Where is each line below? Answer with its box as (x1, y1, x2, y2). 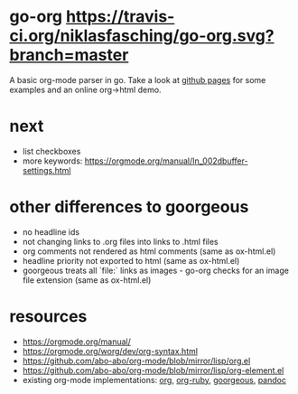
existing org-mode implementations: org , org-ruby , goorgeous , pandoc (22, 374, 287, 385)
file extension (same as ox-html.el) (22, 274, 152, 286)
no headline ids (22, 226, 79, 237)
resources (9, 306, 88, 326)
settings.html (22, 164, 71, 175)
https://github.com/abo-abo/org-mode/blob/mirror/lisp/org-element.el (22, 364, 284, 376)
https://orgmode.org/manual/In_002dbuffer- (84, 155, 248, 166)
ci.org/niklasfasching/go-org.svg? (9, 25, 275, 46)
